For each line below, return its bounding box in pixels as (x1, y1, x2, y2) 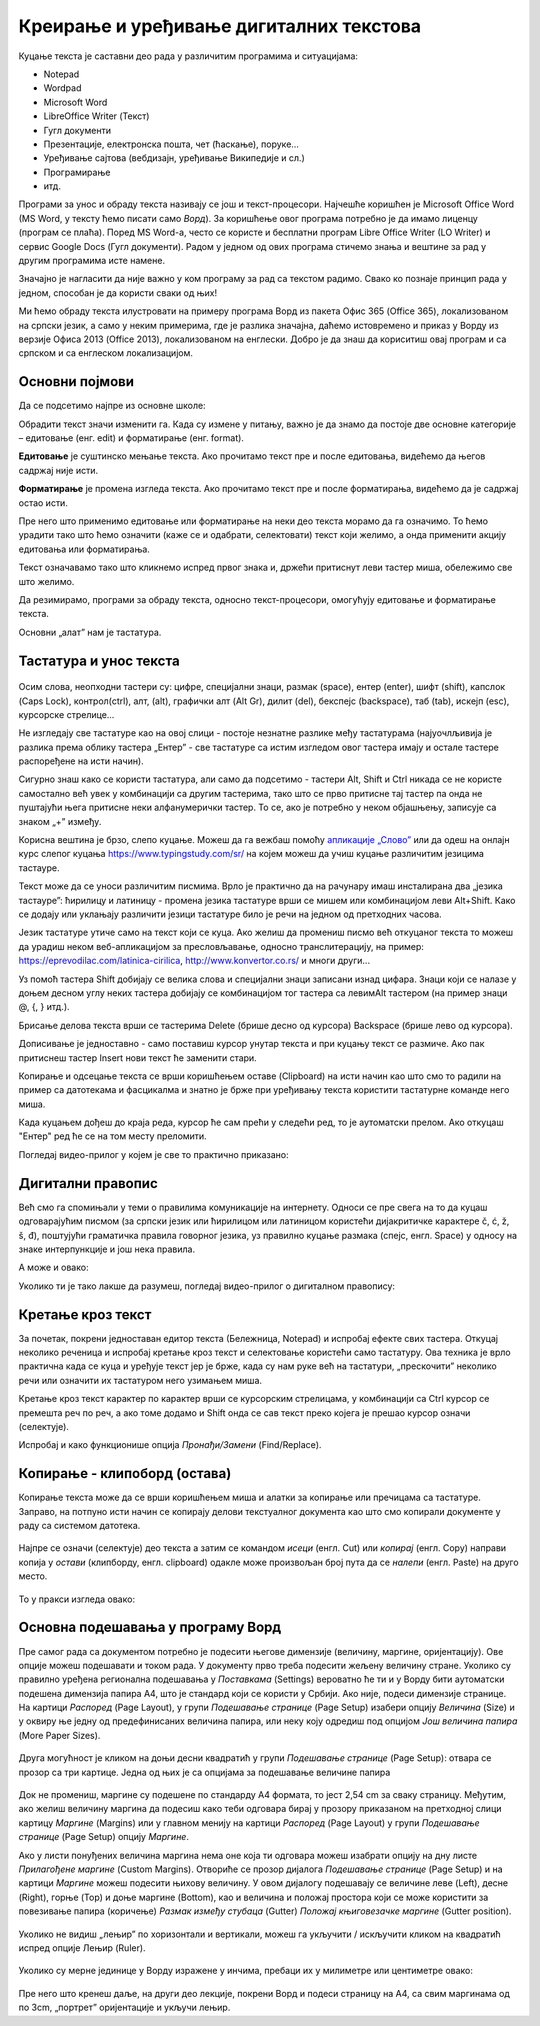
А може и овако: (18, 1261, 89, 1274)
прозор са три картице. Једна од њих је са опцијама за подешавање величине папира (18, 1766, 391, 1778)
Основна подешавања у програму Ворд (18, 1619, 282, 1636)
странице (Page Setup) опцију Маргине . (18, 1831, 190, 1843)
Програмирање (43, 166, 111, 178)
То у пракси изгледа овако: (18, 1593, 135, 1605)
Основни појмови (18, 373, 135, 390)
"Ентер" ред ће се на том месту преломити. (18, 1130, 207, 1142)
